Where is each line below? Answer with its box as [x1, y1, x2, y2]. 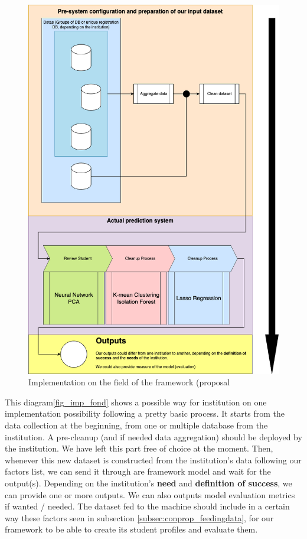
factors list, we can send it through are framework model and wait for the [5, 465, 271, 478]
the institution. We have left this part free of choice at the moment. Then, [5, 442, 273, 454]
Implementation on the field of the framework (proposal [28, 376, 230, 388]
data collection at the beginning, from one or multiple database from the [5, 419, 268, 431]
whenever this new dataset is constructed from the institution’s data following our [5, 453, 302, 466]
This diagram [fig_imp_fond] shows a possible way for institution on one [5, 395, 267, 408]
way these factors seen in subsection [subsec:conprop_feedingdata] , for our [5, 511, 274, 524]
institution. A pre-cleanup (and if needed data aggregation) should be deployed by [5, 430, 302, 443]
